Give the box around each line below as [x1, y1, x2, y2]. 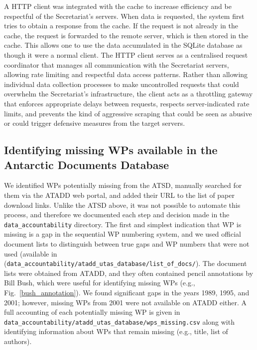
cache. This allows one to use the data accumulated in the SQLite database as [4, 40, 243, 50]
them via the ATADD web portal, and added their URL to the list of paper [4, 189, 235, 200]
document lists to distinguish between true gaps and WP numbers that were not [4, 238, 250, 249]
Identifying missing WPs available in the [4, 142, 218, 158]
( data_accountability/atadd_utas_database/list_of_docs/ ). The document [4, 258, 247, 268]
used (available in [4, 248, 57, 259]
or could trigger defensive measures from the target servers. [4, 118, 185, 128]
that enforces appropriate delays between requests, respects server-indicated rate [4, 98, 250, 108]
